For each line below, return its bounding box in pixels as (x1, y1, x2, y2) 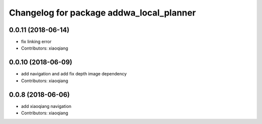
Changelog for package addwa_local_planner (9, 7, 196, 18)
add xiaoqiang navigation (21, 103, 72, 109)
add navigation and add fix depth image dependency (21, 71, 127, 77)
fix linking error (21, 39, 52, 45)
